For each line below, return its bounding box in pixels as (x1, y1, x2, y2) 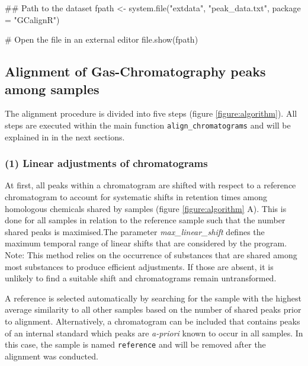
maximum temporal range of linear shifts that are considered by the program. (5, 237, 287, 249)
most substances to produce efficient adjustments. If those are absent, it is (5, 260, 274, 272)
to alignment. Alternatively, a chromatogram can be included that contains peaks (5, 314, 300, 327)
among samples (5, 79, 100, 98)
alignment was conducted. (5, 349, 98, 362)
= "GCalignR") (5, 13, 60, 25)
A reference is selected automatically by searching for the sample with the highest (5, 291, 301, 304)
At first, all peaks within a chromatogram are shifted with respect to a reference (5, 179, 296, 191)
